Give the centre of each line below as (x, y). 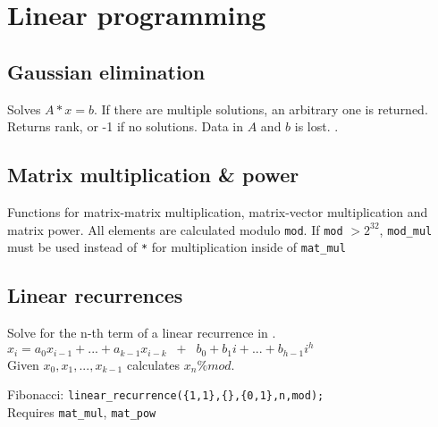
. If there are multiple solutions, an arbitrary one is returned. (261, 109)
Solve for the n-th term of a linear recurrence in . (142, 333)
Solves (24, 109)
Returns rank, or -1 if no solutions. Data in (126, 126)
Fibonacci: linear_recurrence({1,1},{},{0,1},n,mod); (166, 394)
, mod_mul (406, 229)
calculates (153, 364)
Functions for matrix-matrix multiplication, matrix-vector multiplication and (218, 211)
